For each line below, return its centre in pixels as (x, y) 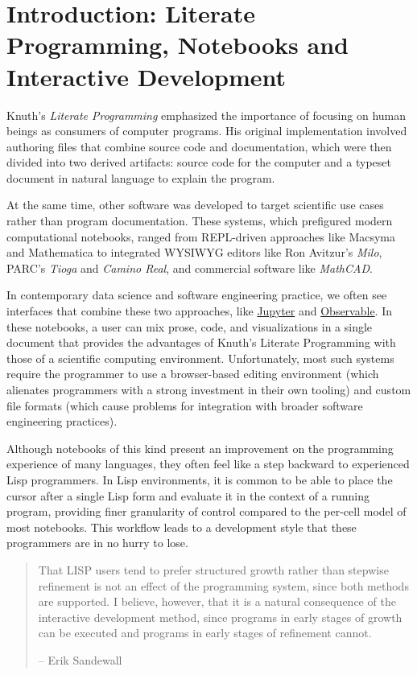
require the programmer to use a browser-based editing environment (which (193, 374)
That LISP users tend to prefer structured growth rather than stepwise (213, 569)
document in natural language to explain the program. (141, 177)
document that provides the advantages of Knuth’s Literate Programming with (201, 342)
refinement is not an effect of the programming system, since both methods (223, 585)
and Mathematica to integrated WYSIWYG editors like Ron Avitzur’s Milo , (194, 252)
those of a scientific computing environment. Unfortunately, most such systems (200, 358)
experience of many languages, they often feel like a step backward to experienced (208, 464)
